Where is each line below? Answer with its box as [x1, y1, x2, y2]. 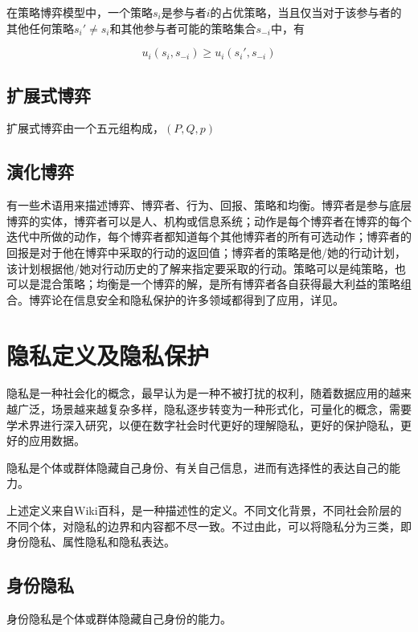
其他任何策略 [6, 19, 74, 36]
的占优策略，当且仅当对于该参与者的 [210, 4, 402, 20]
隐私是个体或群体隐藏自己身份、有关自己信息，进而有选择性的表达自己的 [6, 459, 389, 475]
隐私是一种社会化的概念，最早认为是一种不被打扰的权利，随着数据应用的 [6, 385, 389, 402]
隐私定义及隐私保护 [6, 338, 210, 371]
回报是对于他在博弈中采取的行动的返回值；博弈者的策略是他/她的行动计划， [6, 243, 406, 260]
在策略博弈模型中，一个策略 [6, 4, 153, 20]
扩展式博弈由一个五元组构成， [6, 120, 164, 137]
